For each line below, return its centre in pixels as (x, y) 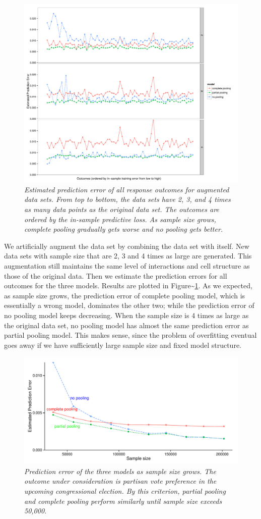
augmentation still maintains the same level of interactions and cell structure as (127, 265)
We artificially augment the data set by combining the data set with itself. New (127, 246)
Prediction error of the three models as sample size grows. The (120, 471)
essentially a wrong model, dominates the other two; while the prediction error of (129, 305)
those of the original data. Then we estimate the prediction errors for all (116, 275)
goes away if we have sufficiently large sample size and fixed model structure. (123, 345)
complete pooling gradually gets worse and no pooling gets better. (124, 229)
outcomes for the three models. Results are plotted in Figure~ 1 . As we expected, (128, 286)
